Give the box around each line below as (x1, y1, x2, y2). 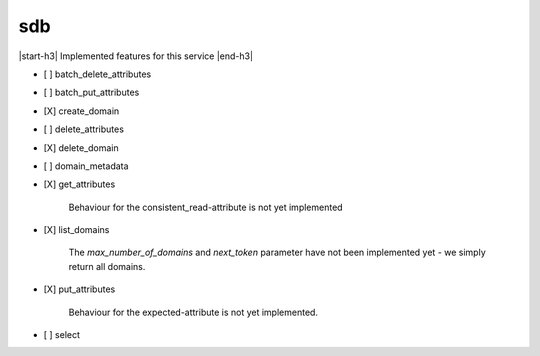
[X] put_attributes (43, 283, 116, 295)
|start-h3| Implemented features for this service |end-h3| (18, 50, 254, 62)
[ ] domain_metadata (43, 160, 129, 172)
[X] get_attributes (43, 178, 116, 190)
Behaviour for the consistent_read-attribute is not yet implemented (68, 201, 344, 213)
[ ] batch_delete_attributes (43, 68, 152, 80)
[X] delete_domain (43, 141, 119, 154)
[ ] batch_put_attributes (43, 86, 140, 99)
